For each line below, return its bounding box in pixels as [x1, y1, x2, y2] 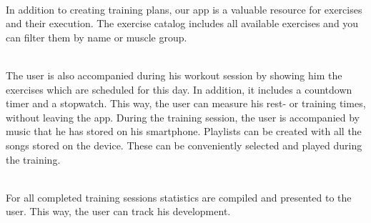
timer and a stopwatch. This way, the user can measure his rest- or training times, [6, 96, 366, 111]
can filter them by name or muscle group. [6, 29, 187, 44]
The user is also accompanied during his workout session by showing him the [6, 67, 342, 82]
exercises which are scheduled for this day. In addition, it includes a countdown [6, 81, 352, 96]
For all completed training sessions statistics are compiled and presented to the [6, 189, 352, 204]
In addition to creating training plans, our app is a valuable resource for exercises [6, 1, 362, 16]
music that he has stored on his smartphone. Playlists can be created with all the [6, 124, 362, 139]
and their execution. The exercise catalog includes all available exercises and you [6, 16, 359, 31]
